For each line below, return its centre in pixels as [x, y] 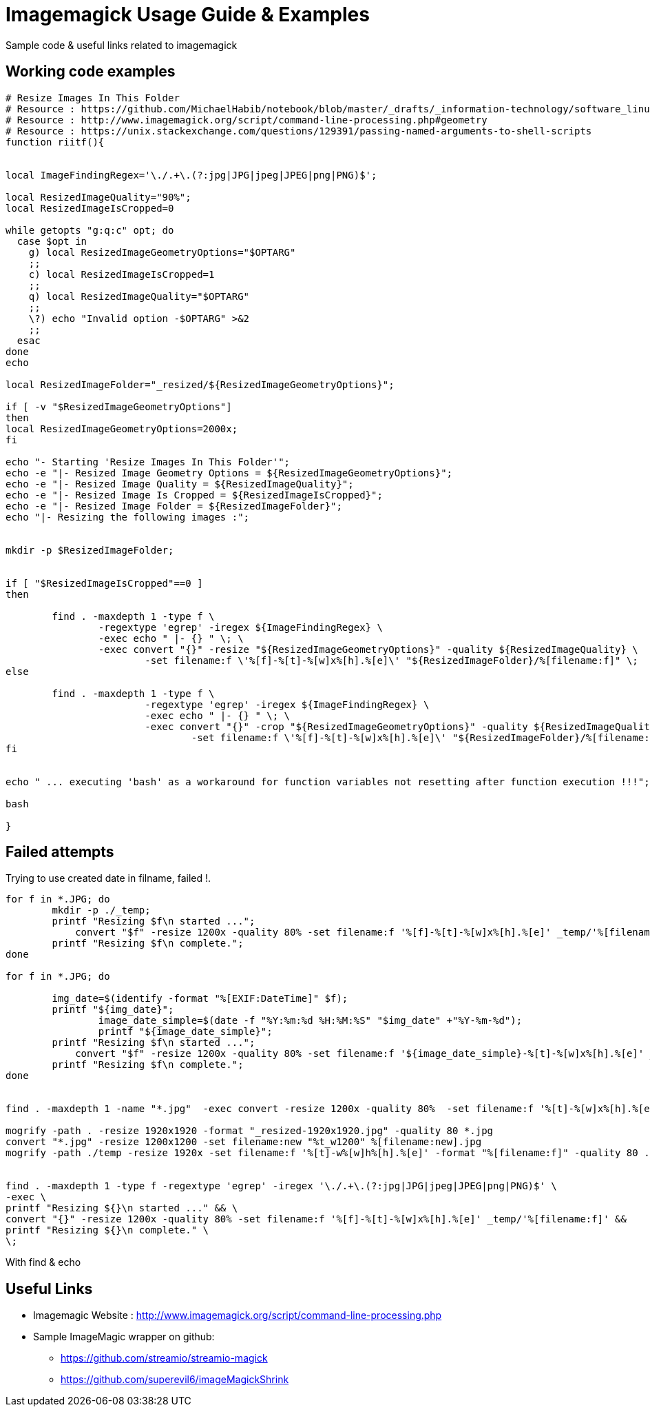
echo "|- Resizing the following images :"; [128, 517]
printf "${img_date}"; [113, 1010]
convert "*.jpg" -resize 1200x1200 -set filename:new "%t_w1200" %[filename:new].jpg [244, 1142]
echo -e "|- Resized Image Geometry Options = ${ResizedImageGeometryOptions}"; [229, 473]
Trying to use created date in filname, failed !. [108, 878]
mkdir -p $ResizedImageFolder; [90, 550]
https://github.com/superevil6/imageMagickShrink [175, 1380]
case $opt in [52, 241]
